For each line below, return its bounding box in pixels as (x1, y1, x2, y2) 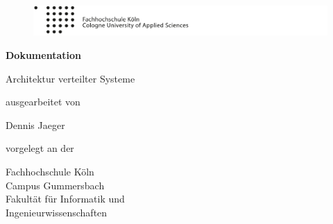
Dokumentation (6, 48, 81, 62)
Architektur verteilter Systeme (6, 71, 135, 85)
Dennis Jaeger (6, 117, 65, 132)
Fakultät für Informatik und (6, 191, 125, 206)
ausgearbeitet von (6, 94, 80, 109)
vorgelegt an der (6, 141, 74, 155)
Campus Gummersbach (6, 178, 105, 192)
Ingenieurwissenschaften (6, 205, 108, 219)
